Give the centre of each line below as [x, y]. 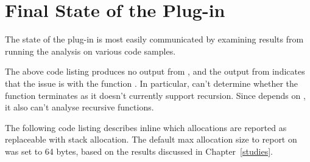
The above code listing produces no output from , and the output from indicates [155, 71]
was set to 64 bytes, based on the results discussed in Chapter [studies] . [139, 151]
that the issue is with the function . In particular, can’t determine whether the [152, 83]
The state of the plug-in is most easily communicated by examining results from [154, 39]
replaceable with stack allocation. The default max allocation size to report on [151, 139]
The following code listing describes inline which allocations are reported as [146, 127]
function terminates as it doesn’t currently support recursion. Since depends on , [155, 95]
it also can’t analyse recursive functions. [79, 107]
